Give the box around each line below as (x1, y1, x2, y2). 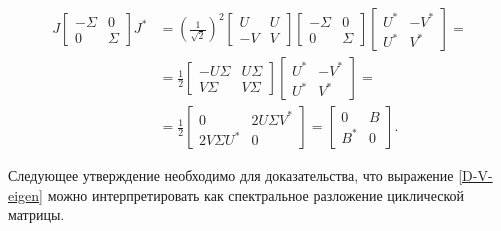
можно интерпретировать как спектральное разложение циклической (47, 184, 465, 205)
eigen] (8, 184, 43, 205)
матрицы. (8, 204, 65, 225)
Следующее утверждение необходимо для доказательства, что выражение (8, 165, 454, 186)
